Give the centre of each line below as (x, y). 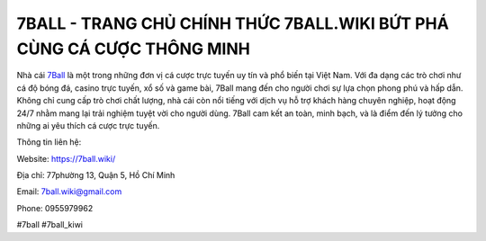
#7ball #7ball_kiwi (49, 225)
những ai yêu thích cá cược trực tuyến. (88, 125)
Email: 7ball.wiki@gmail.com (69, 192)
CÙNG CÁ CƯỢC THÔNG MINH (134, 49)
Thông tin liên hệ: (49, 142)
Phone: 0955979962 (55, 208)
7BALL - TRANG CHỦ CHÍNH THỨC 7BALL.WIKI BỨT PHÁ (233, 23)
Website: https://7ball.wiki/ (66, 158)
